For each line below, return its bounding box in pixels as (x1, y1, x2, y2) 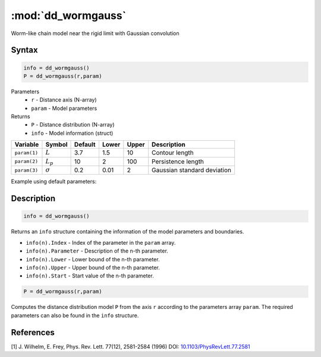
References (11, 327, 55, 337)
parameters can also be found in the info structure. (11, 312, 139, 319)
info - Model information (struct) (31, 129, 114, 137)
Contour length (152, 149, 194, 157)
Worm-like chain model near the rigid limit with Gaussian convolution (11, 30, 180, 37)
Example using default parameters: (11, 178, 97, 185)
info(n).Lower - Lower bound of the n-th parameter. (26, 255, 160, 263)
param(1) (14, 149, 39, 156)
